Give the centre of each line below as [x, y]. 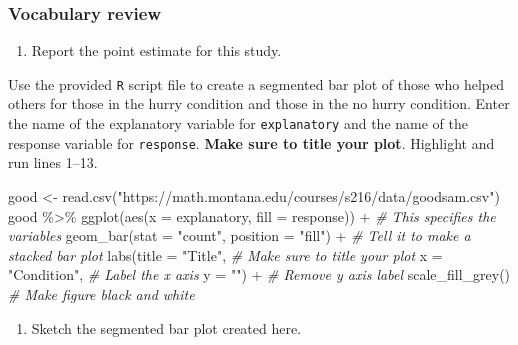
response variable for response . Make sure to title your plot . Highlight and [251, 142]
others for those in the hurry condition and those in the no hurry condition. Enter [259, 103]
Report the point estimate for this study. [156, 50]
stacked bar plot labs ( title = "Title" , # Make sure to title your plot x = [225, 254]
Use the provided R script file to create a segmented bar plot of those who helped [256, 83]
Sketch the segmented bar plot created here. [166, 327]
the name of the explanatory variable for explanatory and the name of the [238, 123]
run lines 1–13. [53, 162]
